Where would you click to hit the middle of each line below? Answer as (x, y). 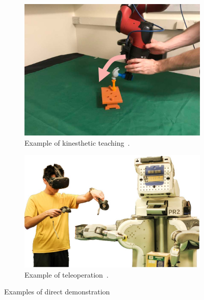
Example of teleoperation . (67, 274)
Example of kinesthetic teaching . (77, 142)
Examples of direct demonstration (57, 292)
